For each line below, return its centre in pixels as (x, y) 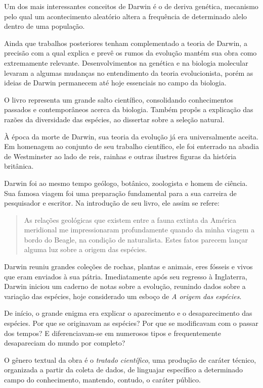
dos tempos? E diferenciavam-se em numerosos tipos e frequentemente (113, 333)
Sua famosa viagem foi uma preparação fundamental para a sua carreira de (120, 193)
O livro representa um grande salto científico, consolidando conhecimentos (119, 99)
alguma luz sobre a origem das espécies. (85, 249)
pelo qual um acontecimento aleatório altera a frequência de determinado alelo (126, 16)
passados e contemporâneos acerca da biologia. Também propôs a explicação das (129, 109)
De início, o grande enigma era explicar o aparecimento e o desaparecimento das (128, 313)
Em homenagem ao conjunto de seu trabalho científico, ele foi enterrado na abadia (131, 146)
